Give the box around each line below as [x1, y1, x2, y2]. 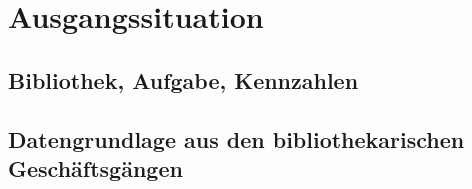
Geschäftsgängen [8, 152, 183, 183]
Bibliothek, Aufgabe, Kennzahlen [8, 64, 359, 95]
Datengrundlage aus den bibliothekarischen [8, 123, 465, 154]
